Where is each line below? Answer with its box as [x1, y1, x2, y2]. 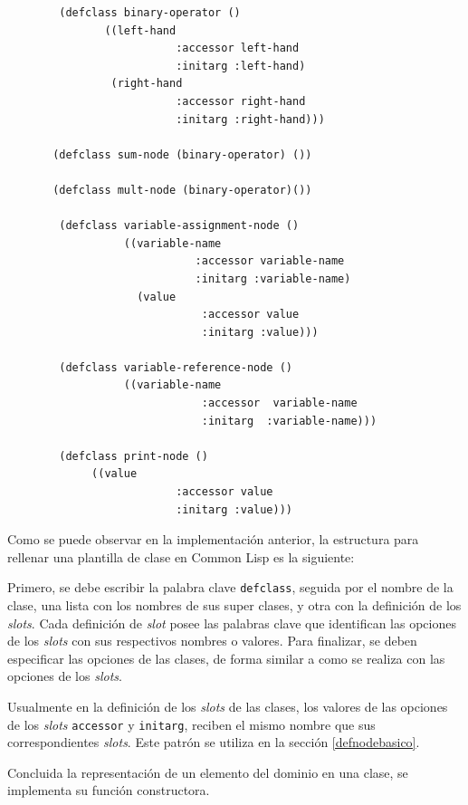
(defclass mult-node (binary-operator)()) [53, 183, 312, 196]
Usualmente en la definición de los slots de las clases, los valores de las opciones [7, 697, 448, 716]
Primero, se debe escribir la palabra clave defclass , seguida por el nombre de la [7, 578, 454, 597]
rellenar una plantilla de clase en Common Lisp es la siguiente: [7, 547, 355, 566]
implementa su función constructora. [7, 781, 210, 800]
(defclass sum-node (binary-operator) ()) [53, 148, 312, 161]
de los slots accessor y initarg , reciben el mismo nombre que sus [7, 714, 376, 733]
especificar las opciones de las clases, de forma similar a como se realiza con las [7, 648, 445, 667]
